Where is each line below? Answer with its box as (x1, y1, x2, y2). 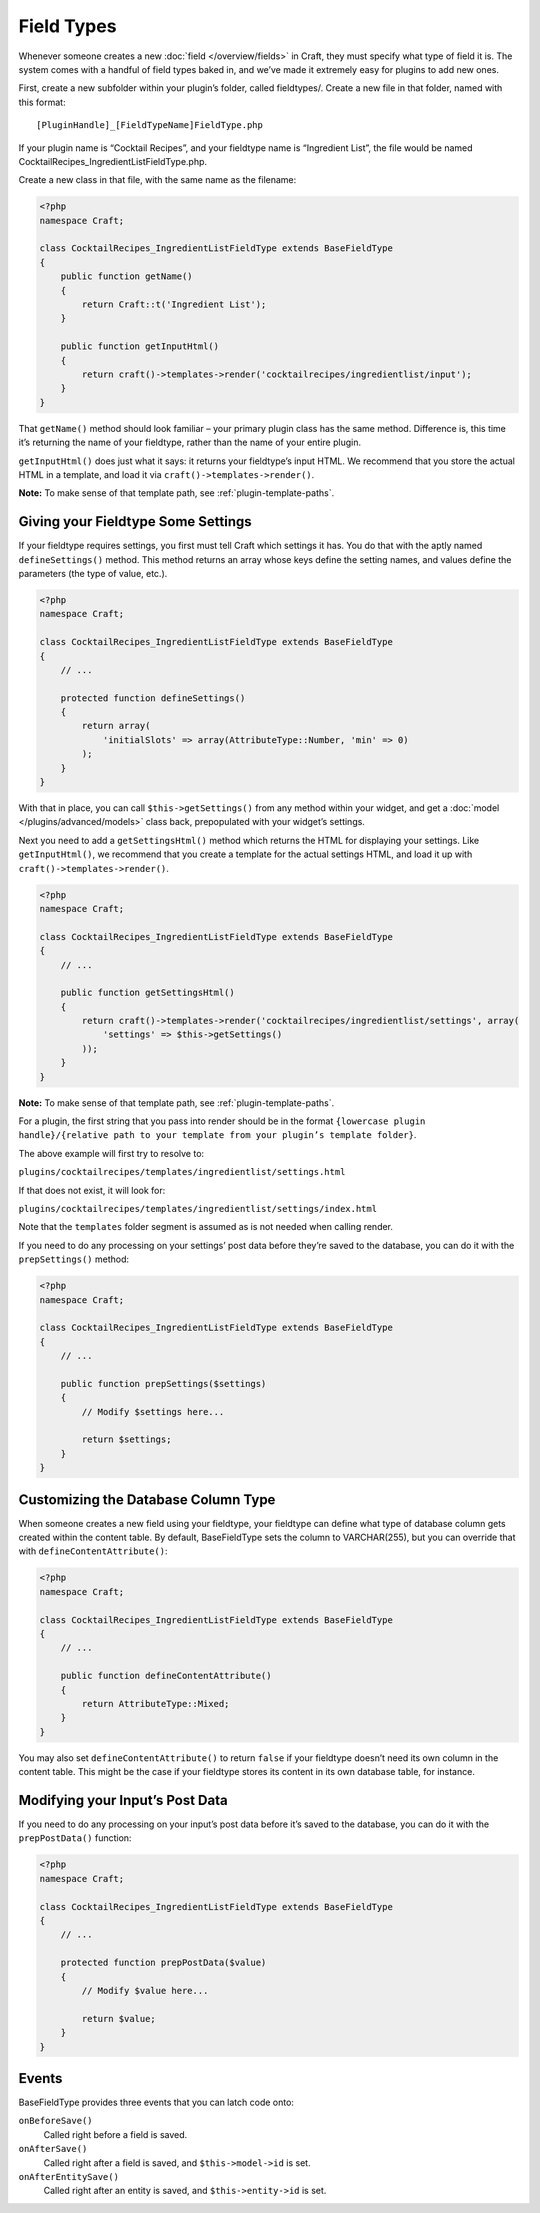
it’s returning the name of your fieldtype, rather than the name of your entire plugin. (18, 436, 362, 449)
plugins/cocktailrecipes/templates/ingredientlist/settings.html (18, 1166, 346, 1178)
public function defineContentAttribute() (60, 1670, 272, 1682)
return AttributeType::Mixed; (81, 1698, 230, 1709)
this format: (18, 96, 66, 108)
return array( (81, 720, 151, 732)
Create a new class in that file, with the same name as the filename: (18, 174, 297, 186)
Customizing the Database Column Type (18, 1491, 276, 1508)
